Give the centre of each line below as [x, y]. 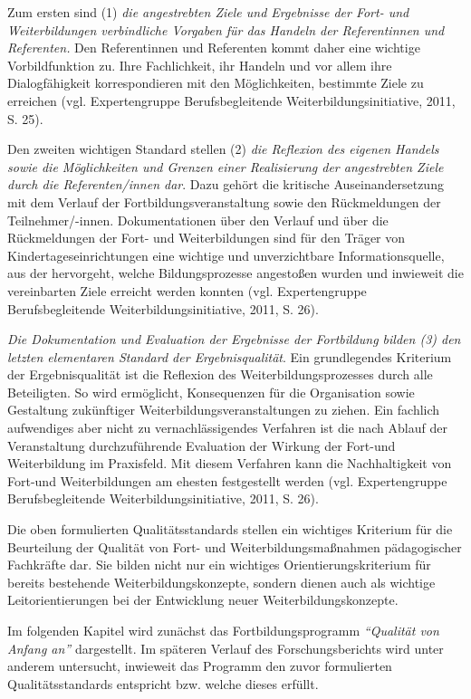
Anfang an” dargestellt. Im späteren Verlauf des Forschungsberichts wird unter [226, 648]
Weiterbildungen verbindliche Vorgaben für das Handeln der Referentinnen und [226, 29]
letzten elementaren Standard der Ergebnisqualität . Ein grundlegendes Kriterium [230, 356]
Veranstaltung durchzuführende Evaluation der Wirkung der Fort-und [202, 445]
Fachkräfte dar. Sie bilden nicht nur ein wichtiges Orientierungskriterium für [219, 565]
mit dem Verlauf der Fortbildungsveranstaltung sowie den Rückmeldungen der [224, 201]
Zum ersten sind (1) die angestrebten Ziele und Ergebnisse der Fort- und [208, 12]
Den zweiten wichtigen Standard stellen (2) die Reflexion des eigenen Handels [223, 149]
